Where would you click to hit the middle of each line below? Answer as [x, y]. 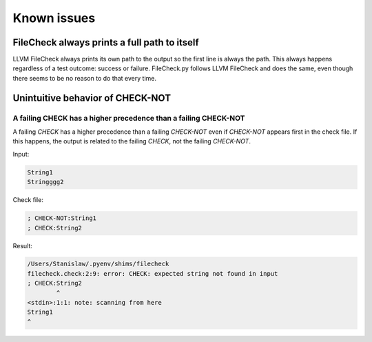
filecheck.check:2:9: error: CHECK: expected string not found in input [153, 273]
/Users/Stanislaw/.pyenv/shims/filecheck [98, 264]
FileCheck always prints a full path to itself [106, 42]
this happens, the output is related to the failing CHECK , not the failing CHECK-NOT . [132, 141]
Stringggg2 [45, 182]
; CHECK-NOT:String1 [62, 218]
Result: [22, 245]
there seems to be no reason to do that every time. [84, 78]
